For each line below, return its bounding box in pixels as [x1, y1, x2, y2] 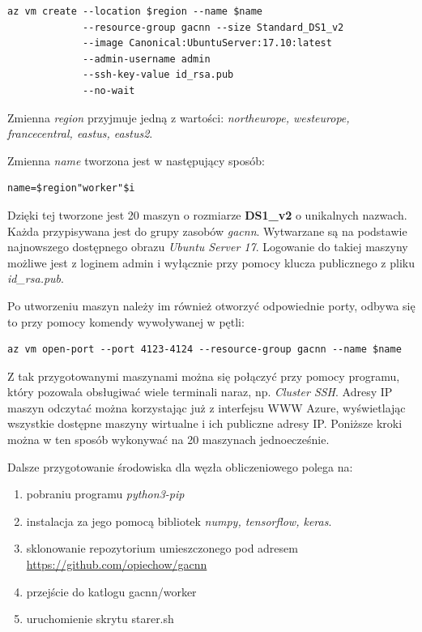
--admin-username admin [83, 53, 211, 65]
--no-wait [83, 84, 135, 96]
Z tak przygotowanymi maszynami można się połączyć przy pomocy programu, [7, 367, 400, 384]
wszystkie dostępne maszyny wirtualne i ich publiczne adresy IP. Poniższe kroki [7, 415, 403, 432]
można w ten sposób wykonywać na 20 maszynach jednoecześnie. [7, 431, 330, 448]
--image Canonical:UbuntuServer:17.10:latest [83, 37, 332, 49]
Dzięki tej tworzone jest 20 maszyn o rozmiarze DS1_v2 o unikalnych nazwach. [7, 206, 407, 223]
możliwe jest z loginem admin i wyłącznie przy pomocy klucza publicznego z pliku [7, 254, 415, 271]
